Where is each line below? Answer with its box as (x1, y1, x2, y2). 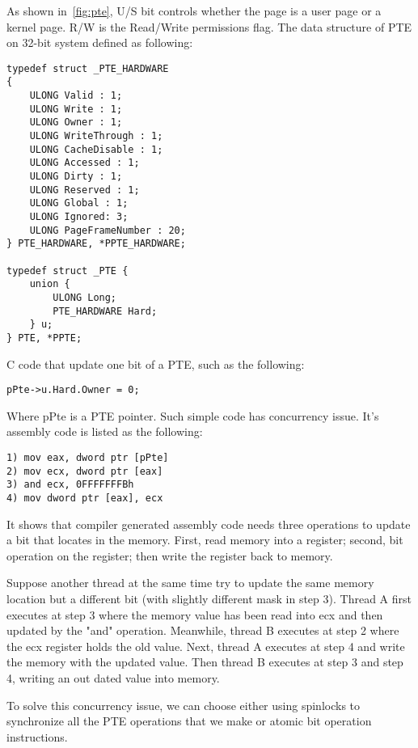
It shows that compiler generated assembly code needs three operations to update (6, 515, 411, 532)
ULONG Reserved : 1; (29, 184, 140, 196)
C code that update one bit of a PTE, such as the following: (6, 355, 305, 372)
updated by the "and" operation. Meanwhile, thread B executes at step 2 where (6, 622, 399, 639)
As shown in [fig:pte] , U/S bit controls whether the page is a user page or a (6, 2, 382, 19)
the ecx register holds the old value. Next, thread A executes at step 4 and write (6, 637, 405, 654)
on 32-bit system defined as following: (6, 34, 193, 51)
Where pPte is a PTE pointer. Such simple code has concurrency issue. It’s (6, 407, 379, 424)
